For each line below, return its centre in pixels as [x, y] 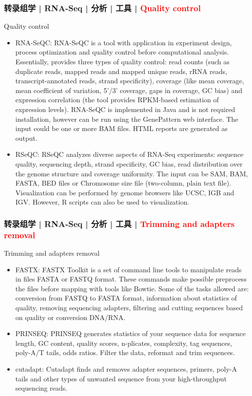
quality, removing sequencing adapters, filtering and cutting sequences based [129, 308]
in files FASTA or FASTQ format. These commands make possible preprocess [131, 279]
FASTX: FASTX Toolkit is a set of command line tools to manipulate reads [128, 269]
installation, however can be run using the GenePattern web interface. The [127, 119]
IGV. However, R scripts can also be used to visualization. [102, 202]
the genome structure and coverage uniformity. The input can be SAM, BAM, [132, 173]
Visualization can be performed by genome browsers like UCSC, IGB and [125, 192]
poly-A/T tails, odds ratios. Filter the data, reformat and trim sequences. [125, 352]
